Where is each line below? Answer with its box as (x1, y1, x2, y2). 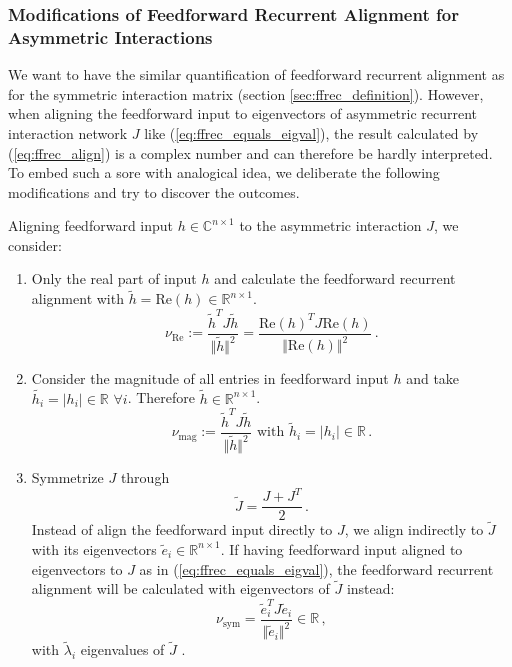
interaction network (8, 122, 128, 143)
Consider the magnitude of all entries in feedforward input (31, 367, 389, 388)
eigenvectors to (31, 558, 123, 579)
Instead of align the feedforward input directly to (31, 519, 333, 540)
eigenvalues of (80, 639, 165, 660)
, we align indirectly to (344, 519, 484, 540)
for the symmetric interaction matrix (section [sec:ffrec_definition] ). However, (8, 83, 484, 104)
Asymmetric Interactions (8, 24, 213, 49)
